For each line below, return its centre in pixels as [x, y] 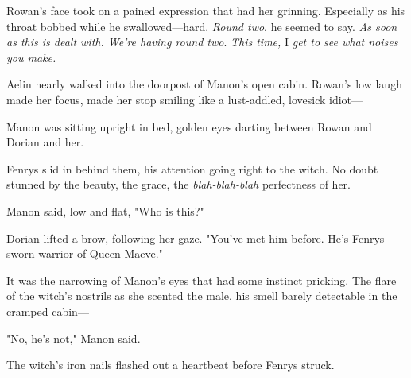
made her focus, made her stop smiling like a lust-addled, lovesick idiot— [185, 99]
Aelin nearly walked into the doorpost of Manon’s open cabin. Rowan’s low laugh [204, 84]
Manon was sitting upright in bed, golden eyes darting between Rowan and [189, 126]
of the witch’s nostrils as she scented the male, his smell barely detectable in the [202, 296]
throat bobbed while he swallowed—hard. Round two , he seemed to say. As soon [202, 26]
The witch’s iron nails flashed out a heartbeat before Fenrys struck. [171, 365]
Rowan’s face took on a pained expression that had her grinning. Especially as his [206, 10]
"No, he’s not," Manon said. [74, 338]
